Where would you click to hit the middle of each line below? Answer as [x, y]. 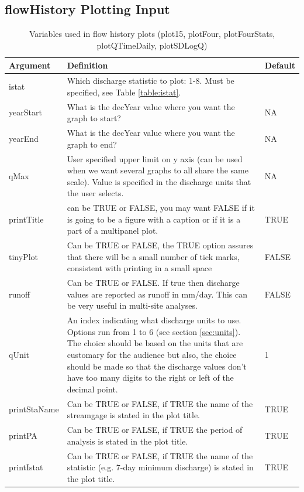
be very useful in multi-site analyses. [132, 305]
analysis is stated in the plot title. [127, 441]
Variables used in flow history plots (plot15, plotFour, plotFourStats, [152, 34]
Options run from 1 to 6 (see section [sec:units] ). [154, 331]
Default [280, 65]
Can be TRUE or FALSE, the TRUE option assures [160, 245]
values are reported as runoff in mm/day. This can [157, 294]
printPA [23, 435]
